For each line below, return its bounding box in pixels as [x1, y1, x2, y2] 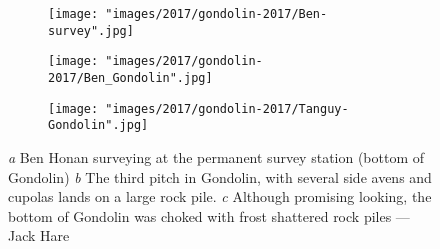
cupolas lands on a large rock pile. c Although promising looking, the [8, 186, 432, 207]
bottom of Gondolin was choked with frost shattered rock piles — [8, 205, 410, 226]
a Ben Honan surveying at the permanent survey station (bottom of [8, 146, 425, 167]
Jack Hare [8, 225, 70, 246]
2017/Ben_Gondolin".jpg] [48, 70, 213, 85]
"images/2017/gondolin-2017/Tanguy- [105, 101, 349, 116]
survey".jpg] [48, 23, 134, 38]
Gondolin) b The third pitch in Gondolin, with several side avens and [8, 166, 432, 187]
